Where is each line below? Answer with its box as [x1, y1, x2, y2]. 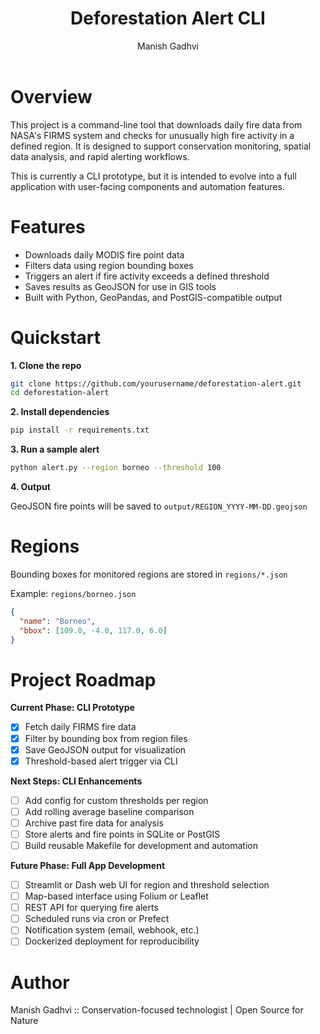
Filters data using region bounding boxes [24, 259, 194, 271]
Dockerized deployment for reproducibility [24, 935, 200, 947]
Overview [10, 85, 93, 108]
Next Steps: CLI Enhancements [10, 775, 143, 787]
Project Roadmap [10, 668, 157, 691]
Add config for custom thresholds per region [24, 794, 209, 806]
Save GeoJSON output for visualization [24, 743, 187, 756]
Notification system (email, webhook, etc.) [24, 924, 200, 936]
